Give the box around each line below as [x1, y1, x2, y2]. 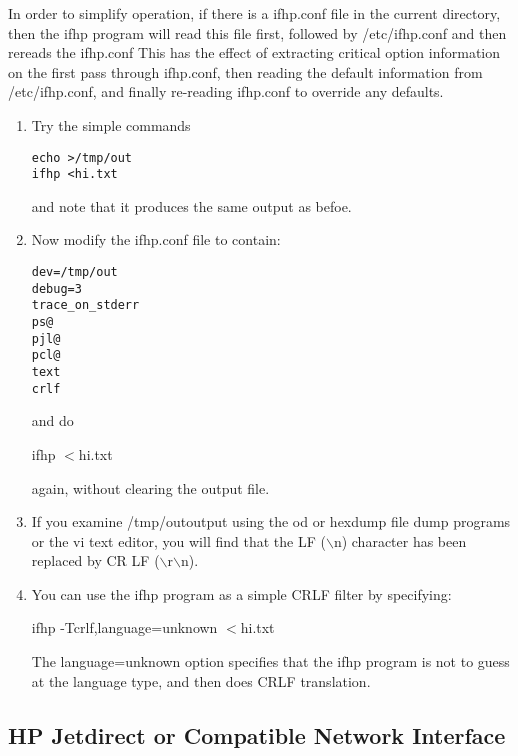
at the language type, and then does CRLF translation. [31, 670, 371, 691]
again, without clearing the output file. [31, 477, 270, 498]
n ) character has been [333, 530, 467, 551]
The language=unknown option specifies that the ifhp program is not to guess [31, 651, 510, 672]
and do [31, 410, 74, 431]
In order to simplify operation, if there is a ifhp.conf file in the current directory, [8, 3, 501, 23]
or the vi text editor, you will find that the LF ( [31, 530, 326, 551]
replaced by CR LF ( [31, 550, 160, 571]
